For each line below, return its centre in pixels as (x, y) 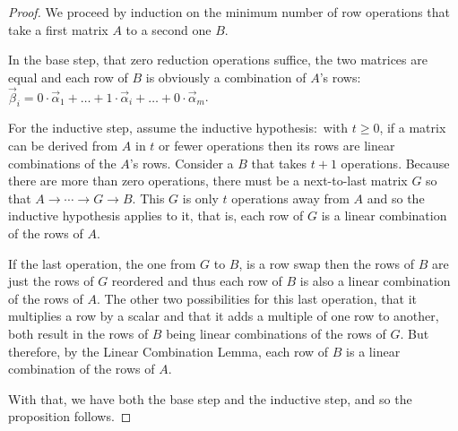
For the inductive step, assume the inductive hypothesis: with (178, 128)
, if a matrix (413, 128)
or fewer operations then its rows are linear (277, 145)
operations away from (290, 198)
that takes (279, 163)
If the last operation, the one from (102, 263)
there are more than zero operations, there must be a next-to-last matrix (208, 181)
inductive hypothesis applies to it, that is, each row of (156, 215)
